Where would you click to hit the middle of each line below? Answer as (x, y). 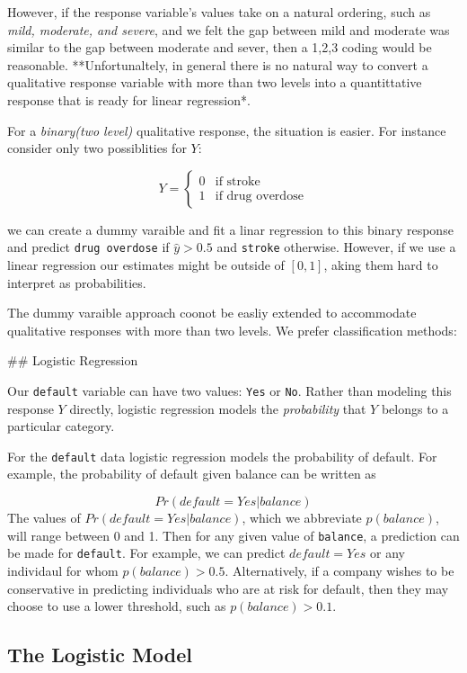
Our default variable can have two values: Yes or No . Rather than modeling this (229, 390)
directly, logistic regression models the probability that (218, 408)
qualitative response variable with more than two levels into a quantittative (215, 82)
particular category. (61, 426)
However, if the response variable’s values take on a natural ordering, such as (219, 12)
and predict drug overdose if (88, 247)
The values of (44, 518)
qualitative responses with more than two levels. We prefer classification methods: (232, 330)
